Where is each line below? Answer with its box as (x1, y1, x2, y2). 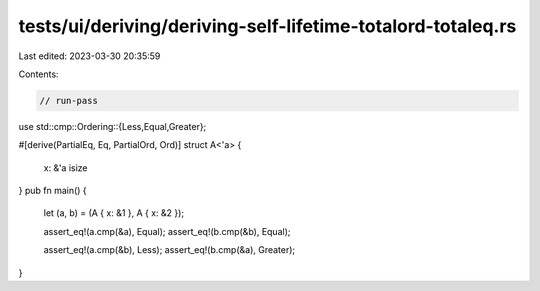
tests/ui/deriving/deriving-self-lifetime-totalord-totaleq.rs (18, 15, 517, 37)
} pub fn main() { (18, 185, 87, 197)
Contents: (18, 68, 59, 80)
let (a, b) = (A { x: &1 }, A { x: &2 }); (43, 207, 185, 219)
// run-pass (39, 95, 99, 106)
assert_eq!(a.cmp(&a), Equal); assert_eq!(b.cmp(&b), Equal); (43, 225, 291, 237)
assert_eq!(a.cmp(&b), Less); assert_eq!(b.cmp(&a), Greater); (43, 244, 296, 256)
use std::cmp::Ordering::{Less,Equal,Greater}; (18, 120, 207, 132)
